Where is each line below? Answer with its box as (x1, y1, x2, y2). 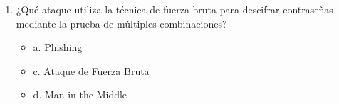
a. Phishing (33, 40, 83, 54)
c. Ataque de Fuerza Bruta (33, 63, 150, 78)
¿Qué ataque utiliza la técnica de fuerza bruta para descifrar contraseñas (16, 2, 333, 16)
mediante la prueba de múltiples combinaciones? (16, 16, 227, 30)
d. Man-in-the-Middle (33, 87, 127, 102)
